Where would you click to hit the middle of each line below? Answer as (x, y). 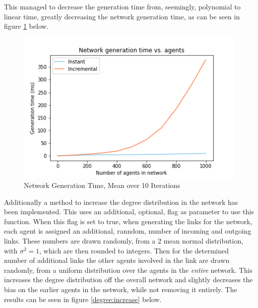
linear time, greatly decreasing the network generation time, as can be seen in (122, 16)
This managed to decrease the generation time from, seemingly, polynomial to (122, 6)
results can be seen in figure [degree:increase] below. (83, 299)
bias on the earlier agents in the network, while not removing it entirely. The (121, 289)
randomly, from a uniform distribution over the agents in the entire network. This (128, 270)
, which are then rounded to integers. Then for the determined (134, 250)
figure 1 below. (26, 26)
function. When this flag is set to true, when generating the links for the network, (128, 221)
